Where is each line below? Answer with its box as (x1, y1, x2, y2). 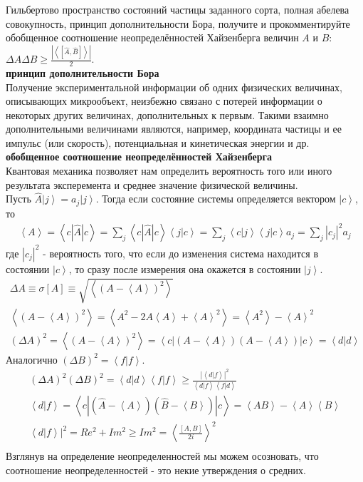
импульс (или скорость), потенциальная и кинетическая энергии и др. (6, 135, 310, 150)
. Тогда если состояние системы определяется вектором (95, 191, 336, 206)
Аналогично (6, 352, 58, 366)
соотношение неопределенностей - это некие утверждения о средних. (6, 462, 306, 477)
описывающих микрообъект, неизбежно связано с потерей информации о (6, 93, 322, 108)
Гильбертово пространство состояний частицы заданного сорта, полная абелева (6, 2, 349, 16)
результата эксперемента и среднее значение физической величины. (6, 177, 298, 192)
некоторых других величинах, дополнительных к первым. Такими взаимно (6, 107, 329, 122)
